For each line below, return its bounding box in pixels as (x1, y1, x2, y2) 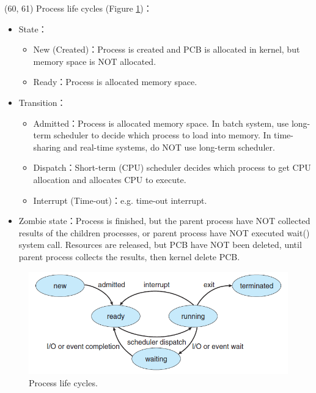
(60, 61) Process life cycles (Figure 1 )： (4, 2, 152, 14)
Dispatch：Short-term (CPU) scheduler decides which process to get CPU (33, 161, 311, 174)
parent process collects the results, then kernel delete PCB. (18, 250, 240, 263)
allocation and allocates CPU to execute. (33, 173, 186, 185)
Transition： (18, 95, 66, 108)
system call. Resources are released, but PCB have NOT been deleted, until (18, 238, 302, 251)
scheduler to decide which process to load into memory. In (54, 129, 271, 141)
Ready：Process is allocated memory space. (33, 75, 197, 88)
